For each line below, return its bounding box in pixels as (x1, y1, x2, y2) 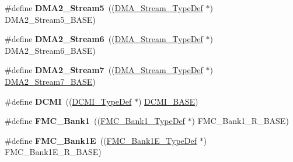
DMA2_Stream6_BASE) (5, 44, 96, 56)
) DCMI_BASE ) (138, 95, 198, 107)
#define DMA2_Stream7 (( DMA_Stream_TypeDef (5, 64, 203, 76)
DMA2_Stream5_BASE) (5, 13, 96, 25)
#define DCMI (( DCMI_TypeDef (5, 95, 132, 107)
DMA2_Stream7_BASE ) (5, 75, 96, 87)
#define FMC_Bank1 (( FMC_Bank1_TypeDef (5, 115, 185, 127)
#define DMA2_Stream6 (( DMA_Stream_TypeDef (5, 33, 203, 45)
